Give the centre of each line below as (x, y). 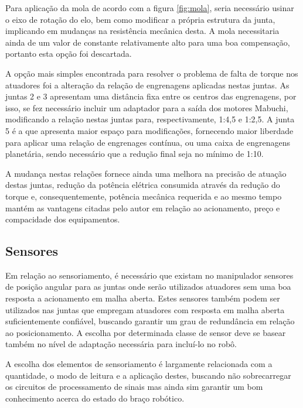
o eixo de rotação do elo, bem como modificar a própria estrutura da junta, (140, 19)
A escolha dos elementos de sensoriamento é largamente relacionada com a (139, 364)
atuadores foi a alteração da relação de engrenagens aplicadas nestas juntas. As (147, 85)
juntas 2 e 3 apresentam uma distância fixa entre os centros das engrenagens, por (151, 96)
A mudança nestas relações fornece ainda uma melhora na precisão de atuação (146, 173)
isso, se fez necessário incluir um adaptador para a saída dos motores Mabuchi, (147, 107)
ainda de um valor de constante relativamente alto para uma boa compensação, (148, 42)
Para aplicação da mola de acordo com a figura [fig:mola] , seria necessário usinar (150, 8)
